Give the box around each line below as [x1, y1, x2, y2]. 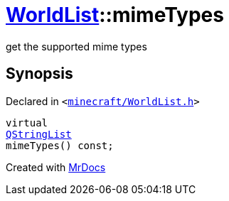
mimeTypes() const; [6, 139, 114, 151]
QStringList [6, 128, 72, 140]
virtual [6, 116, 48, 129]
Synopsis [6, 65, 73, 83]
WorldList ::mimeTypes [6, 3, 224, 27]
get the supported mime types [6, 40, 147, 53]
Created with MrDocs [6, 161, 106, 173]
